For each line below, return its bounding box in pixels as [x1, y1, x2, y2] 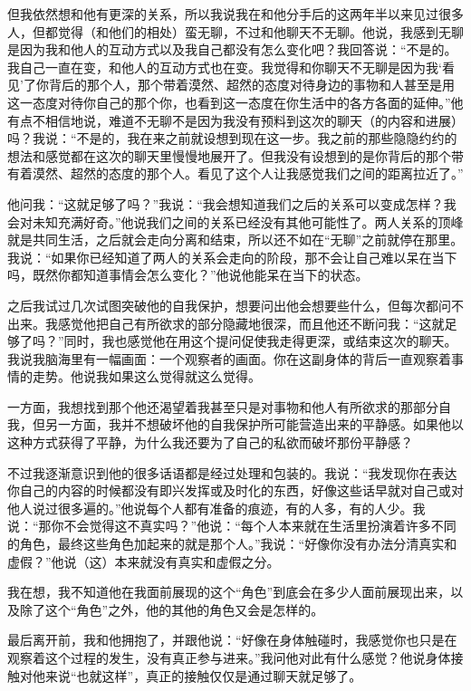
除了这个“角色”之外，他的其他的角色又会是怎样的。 [19, 600, 324, 619]
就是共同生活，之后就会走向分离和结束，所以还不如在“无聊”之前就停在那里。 [7, 230, 464, 249]
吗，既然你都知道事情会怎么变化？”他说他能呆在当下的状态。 [7, 265, 369, 284]
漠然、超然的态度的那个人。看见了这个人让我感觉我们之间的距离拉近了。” [32, 164, 464, 183]
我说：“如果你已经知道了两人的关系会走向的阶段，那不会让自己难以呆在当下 [7, 247, 457, 266]
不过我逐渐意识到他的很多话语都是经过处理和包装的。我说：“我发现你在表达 [7, 463, 457, 482]
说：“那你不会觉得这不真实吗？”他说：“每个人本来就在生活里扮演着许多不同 [7, 516, 457, 535]
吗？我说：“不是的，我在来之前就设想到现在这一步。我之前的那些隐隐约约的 [7, 129, 457, 148]
